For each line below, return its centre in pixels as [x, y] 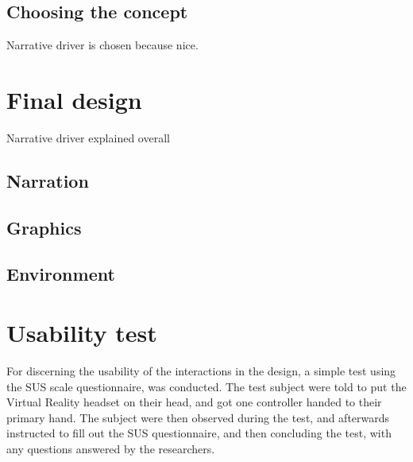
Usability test [82, 333]
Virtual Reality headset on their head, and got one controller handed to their [194, 402]
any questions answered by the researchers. [111, 448]
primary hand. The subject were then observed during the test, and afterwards [198, 417]
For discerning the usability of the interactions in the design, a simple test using [201, 370]
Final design [74, 99]
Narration [48, 180]
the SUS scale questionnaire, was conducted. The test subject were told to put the [206, 386]
